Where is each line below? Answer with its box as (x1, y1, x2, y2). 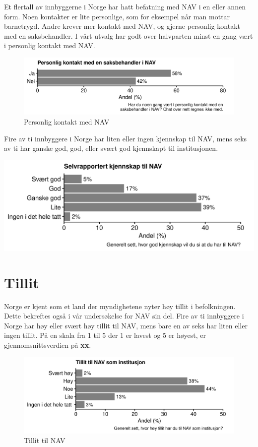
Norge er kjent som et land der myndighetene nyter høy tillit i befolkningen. (4, 301, 236, 311)
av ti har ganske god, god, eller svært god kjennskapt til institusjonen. (4, 143, 218, 153)
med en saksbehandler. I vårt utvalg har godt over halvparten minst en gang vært (4, 30, 253, 41)
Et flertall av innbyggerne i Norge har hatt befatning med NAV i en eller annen (4, 1, 246, 11)
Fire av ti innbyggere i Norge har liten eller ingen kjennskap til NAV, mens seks (4, 133, 247, 143)
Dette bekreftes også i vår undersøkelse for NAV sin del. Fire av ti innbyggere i (4, 311, 244, 321)
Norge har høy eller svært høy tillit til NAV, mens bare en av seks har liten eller (4, 320, 248, 330)
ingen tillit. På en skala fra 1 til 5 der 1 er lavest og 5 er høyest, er (4, 330, 206, 340)
